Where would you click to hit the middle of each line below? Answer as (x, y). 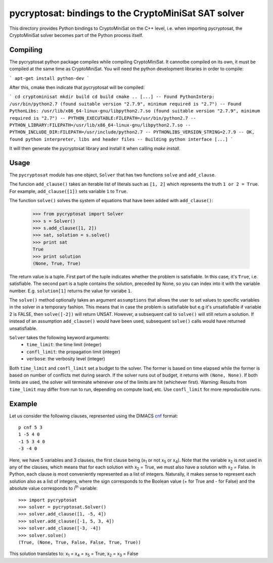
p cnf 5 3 (30, 428)
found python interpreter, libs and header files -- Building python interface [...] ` (121, 139)
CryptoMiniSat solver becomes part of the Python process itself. (76, 35)
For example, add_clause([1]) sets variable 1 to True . (69, 191)
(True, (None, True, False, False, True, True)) (80, 542)
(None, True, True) (57, 263)
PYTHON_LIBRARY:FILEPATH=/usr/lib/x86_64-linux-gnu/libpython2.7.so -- (100, 125)
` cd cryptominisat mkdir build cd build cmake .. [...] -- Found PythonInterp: (112, 97)
